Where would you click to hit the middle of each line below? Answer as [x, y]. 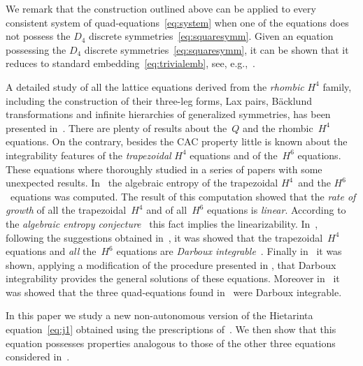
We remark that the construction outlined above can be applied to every [161, 8]
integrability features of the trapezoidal [88, 155]
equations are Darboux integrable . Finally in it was [229, 251]
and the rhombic [278, 127]
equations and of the [234, 155]
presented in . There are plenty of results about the [116, 127]
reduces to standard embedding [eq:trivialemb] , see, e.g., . [130, 63]
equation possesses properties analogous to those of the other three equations [171, 343]
